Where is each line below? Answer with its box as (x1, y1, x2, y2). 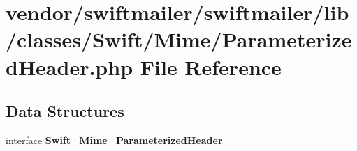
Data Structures (6, 100, 124, 122)
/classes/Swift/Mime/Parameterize (6, 25, 352, 54)
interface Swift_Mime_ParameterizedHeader (6, 132, 223, 147)
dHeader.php (6, 52, 133, 81)
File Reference (140, 52, 282, 81)
